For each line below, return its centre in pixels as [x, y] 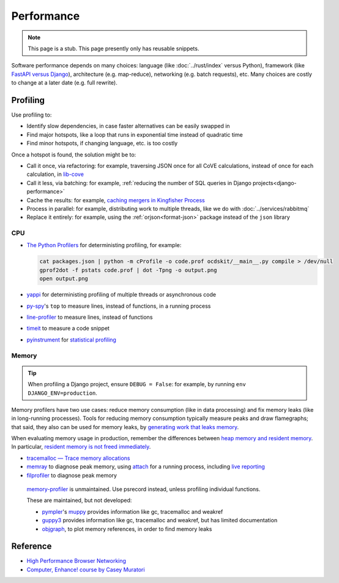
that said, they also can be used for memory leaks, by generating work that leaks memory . [125, 427]
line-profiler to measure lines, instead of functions [90, 317]
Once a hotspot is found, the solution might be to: [74, 154]
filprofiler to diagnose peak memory [72, 475]
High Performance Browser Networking [76, 561]
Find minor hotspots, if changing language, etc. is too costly [102, 143]
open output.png [64, 279]
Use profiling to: [32, 115]
